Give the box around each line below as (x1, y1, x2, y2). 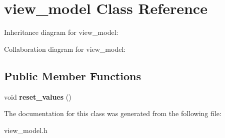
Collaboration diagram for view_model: (4, 43, 126, 54)
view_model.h (4, 125, 47, 135)
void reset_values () (4, 91, 71, 102)
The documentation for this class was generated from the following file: (4, 108, 221, 119)
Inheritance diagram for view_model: (4, 27, 118, 37)
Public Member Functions (4, 68, 141, 83)
